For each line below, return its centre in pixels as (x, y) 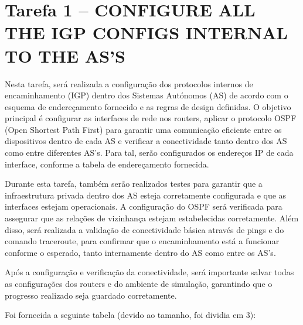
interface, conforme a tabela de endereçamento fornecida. (107, 164)
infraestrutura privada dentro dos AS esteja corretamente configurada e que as (146, 195)
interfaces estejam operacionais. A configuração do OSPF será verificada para (144, 206)
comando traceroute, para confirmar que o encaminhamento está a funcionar (142, 241)
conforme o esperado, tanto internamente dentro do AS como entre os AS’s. (140, 252)
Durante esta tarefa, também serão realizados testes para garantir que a (134, 184)
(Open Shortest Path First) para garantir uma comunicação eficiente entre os (143, 129)
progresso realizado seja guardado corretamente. (91, 295)
